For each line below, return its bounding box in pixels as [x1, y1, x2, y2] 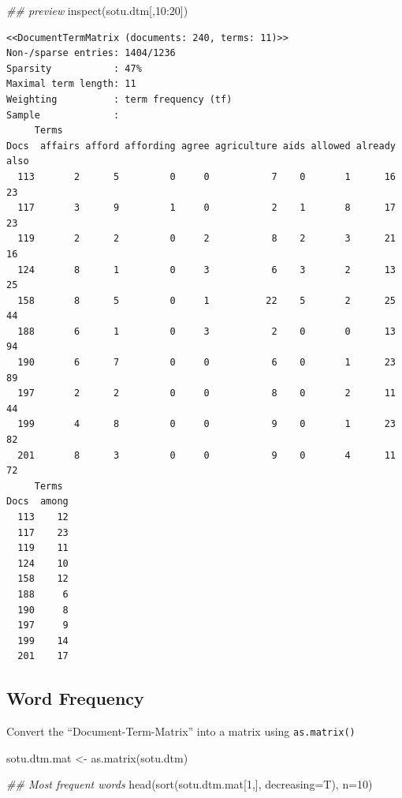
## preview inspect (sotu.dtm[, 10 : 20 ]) [6, 2, 188, 18]
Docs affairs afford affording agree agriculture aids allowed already [6, 140, 396, 152]
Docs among [6, 496, 69, 508]
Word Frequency [6, 686, 144, 710]
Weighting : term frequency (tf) [6, 93, 233, 105]
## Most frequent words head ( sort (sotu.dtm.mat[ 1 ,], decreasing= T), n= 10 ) [6, 776, 373, 792]
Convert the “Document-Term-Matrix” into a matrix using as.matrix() [6, 723, 355, 740]
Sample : [6, 109, 120, 121]
